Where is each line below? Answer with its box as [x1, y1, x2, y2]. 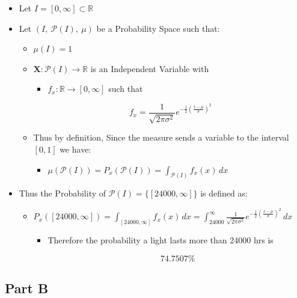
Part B [5, 278, 49, 297]
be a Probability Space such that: [96, 22, 220, 34]
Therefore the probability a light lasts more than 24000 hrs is [47, 233, 274, 246]
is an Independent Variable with [90, 62, 209, 74]
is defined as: [200, 187, 248, 199]
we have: [60, 143, 91, 156]
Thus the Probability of [19, 187, 106, 199]
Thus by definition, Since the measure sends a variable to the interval [33, 131, 289, 144]
